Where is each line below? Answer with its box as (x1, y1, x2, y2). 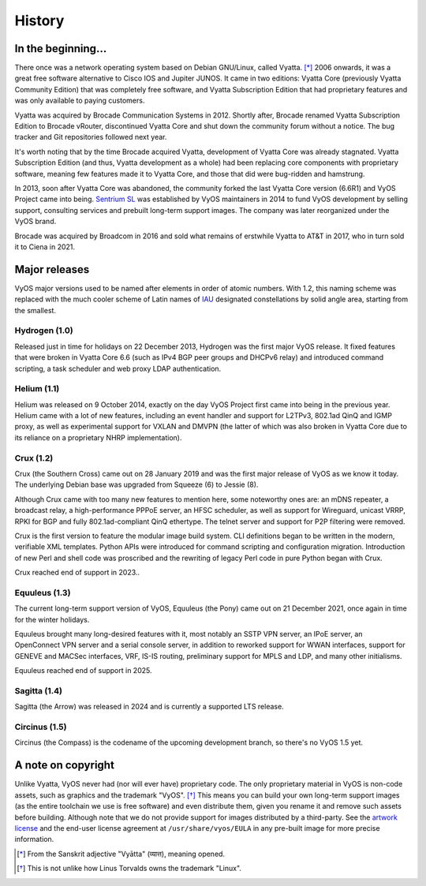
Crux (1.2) (14, 452, 54, 463)
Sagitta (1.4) (14, 685, 63, 696)
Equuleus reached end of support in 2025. (14, 666, 152, 675)
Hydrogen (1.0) (14, 325, 74, 336)
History (14, 12, 65, 29)
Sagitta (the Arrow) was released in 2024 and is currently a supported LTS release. (14, 702, 284, 712)
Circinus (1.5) (14, 722, 67, 733)
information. (14, 835, 54, 844)
